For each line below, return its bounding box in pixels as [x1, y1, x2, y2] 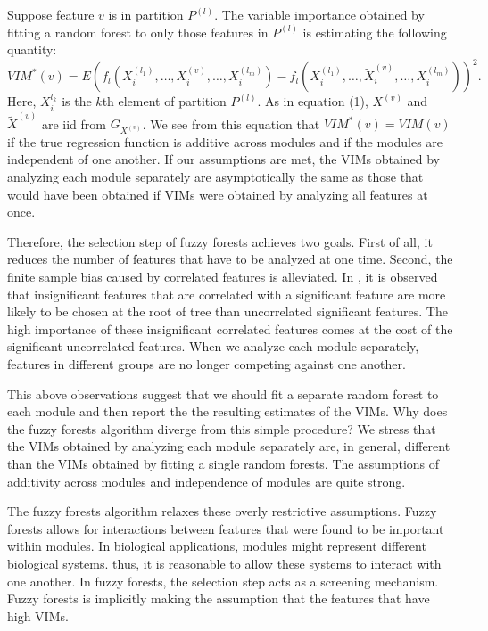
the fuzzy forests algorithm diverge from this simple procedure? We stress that [7, 419, 436, 438]
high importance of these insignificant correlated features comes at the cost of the [7, 319, 453, 338]
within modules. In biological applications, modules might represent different [7, 537, 426, 555]
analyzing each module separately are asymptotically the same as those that [7, 168, 424, 186]
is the [62, 92, 92, 111]
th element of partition [102, 92, 227, 111]
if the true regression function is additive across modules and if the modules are [7, 132, 443, 151]
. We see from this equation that [142, 114, 320, 133]
